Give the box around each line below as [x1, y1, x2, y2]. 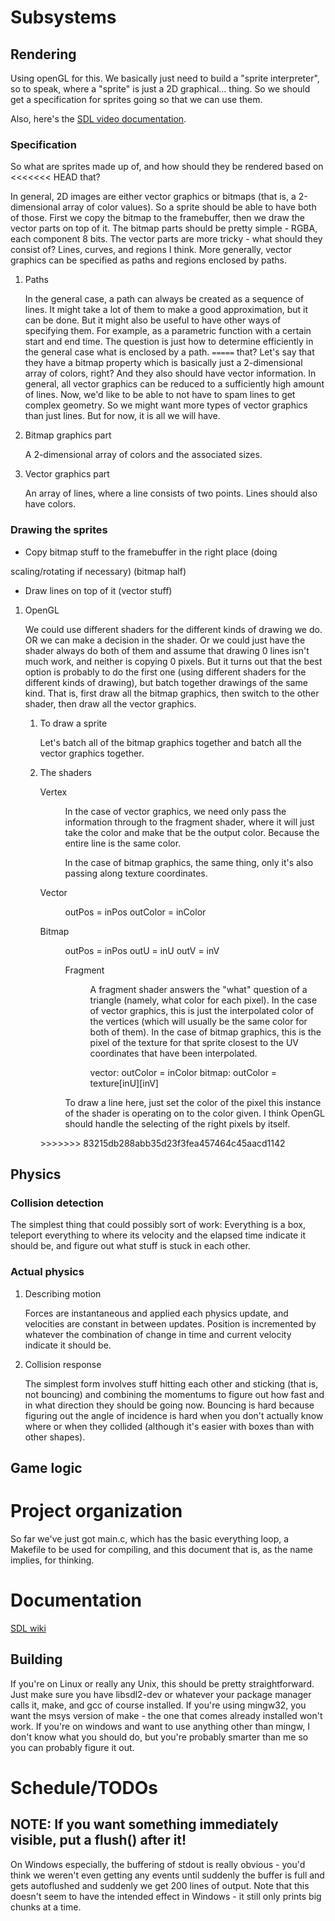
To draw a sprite [39, 717, 108, 729]
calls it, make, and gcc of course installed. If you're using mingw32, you [10, 1699, 307, 1711]
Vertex [39, 786, 68, 798]
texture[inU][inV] [89, 1077, 159, 1089]
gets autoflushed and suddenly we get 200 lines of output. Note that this [10, 1879, 310, 1891]
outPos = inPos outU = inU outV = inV [64, 944, 220, 956]
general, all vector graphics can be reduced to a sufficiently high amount [24, 378, 325, 390]
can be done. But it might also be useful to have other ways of [24, 314, 282, 326]
